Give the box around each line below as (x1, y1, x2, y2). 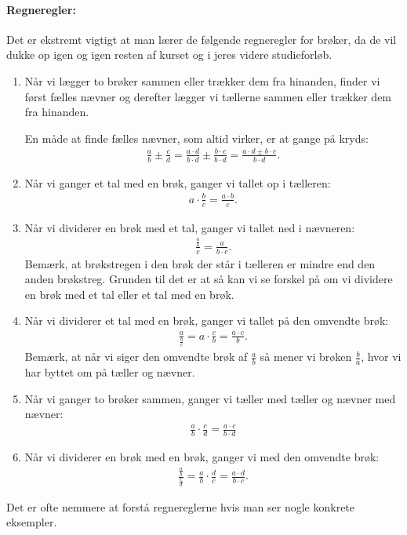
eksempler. (6, 514, 57, 530)
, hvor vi (361, 348, 402, 365)
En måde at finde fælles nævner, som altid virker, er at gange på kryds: (24, 129, 369, 146)
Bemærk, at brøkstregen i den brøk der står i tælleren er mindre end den (24, 255, 376, 271)
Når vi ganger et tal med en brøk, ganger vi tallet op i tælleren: (24, 174, 331, 191)
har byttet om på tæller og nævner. (24, 364, 195, 380)
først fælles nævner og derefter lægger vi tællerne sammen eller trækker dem (24, 88, 392, 104)
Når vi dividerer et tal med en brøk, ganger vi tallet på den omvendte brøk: (24, 312, 389, 329)
